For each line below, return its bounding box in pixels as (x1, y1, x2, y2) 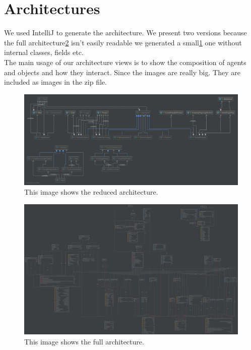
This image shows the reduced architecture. (24, 187, 158, 197)
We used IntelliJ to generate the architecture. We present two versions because (4, 27, 247, 38)
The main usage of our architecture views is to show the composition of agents (4, 56, 246, 67)
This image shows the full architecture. (24, 336, 144, 346)
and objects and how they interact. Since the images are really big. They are (4, 67, 240, 77)
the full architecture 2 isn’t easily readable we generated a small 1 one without (4, 37, 242, 47)
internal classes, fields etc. (4, 47, 84, 57)
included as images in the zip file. (4, 77, 107, 87)
